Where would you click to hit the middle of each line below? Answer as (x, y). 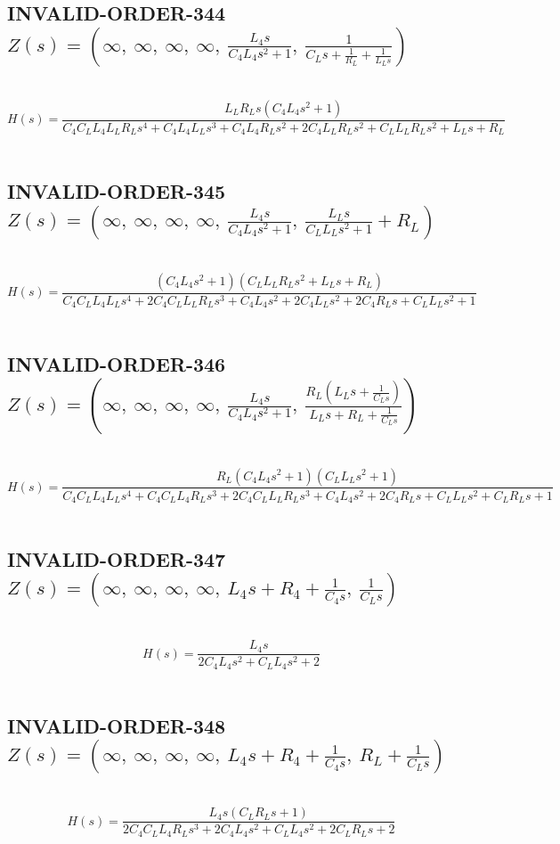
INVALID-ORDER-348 (117, 725)
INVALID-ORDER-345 (117, 191)
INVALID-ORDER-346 (117, 364)
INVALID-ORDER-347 (117, 559)
